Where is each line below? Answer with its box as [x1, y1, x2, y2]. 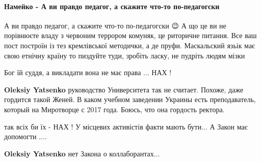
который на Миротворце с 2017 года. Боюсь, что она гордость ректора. [4, 104, 225, 114]
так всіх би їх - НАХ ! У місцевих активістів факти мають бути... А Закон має [4, 121, 248, 132]
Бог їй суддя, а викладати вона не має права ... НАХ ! [4, 67, 172, 78]
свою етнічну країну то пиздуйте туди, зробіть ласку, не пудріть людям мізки [4, 50, 245, 60]
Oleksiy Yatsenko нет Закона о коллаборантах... [4, 148, 160, 158]
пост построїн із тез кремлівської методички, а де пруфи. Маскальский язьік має [4, 40, 255, 50]
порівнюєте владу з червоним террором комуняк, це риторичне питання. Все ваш [4, 30, 257, 41]
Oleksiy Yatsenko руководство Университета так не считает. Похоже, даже [4, 84, 244, 94]
